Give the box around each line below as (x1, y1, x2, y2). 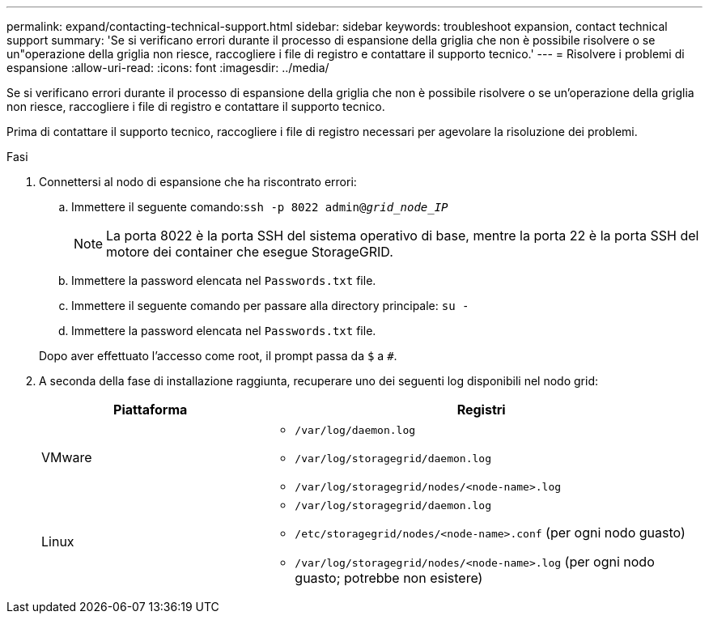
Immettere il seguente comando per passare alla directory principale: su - (71, 299, 469, 312)
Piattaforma (113, 401, 188, 418)
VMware (41, 448, 92, 465)
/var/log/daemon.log (295, 424, 416, 436)
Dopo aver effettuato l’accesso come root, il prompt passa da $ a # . (39, 349, 397, 363)
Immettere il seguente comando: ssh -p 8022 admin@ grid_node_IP (71, 200, 448, 214)
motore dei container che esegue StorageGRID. (106, 244, 393, 260)
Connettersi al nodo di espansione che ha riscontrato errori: (39, 175, 357, 189)
